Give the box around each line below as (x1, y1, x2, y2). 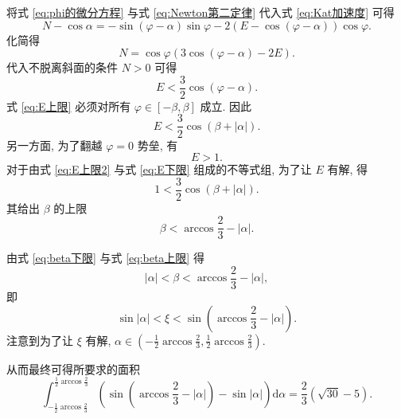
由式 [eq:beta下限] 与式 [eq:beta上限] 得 (6, 249, 204, 266)
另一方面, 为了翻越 (6, 136, 103, 153)
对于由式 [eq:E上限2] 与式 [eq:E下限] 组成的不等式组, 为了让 (6, 161, 312, 178)
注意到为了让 (6, 331, 73, 348)
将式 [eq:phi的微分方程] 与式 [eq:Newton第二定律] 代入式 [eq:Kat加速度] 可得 (6, 4, 395, 20)
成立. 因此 (200, 97, 251, 114)
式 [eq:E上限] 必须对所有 (6, 97, 131, 114)
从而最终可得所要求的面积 (6, 360, 140, 377)
